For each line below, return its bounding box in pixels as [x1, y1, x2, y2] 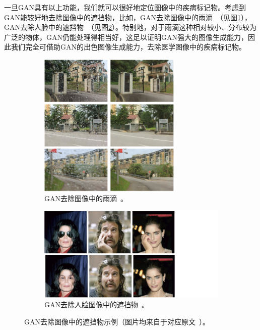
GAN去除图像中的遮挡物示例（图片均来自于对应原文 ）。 [24, 316, 210, 327]
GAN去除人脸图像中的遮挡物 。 [44, 299, 149, 310]
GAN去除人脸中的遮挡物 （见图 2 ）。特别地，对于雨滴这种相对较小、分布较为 [4, 22, 256, 32]
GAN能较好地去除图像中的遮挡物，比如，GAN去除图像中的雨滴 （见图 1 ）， [4, 12, 251, 22]
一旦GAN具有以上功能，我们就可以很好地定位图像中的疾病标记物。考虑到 [4, 2, 246, 12]
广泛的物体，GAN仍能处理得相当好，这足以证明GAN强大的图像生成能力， [4, 31, 248, 42]
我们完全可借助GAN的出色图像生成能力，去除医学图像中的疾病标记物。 [11, 41, 246, 52]
